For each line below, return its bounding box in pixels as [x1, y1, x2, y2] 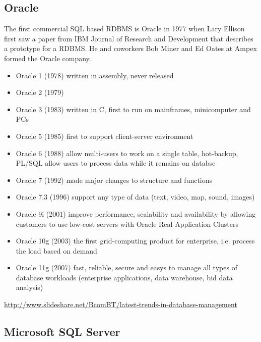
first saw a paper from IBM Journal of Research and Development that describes [4, 33, 253, 43]
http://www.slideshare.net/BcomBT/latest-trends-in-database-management [4, 299, 237, 310]
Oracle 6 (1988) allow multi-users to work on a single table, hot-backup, [16, 148, 238, 158]
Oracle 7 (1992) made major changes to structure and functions [16, 174, 213, 185]
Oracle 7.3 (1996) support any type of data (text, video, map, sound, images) [16, 191, 255, 202]
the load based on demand [16, 245, 97, 256]
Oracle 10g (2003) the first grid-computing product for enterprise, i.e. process [16, 235, 255, 246]
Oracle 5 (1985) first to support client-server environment [16, 130, 193, 141]
